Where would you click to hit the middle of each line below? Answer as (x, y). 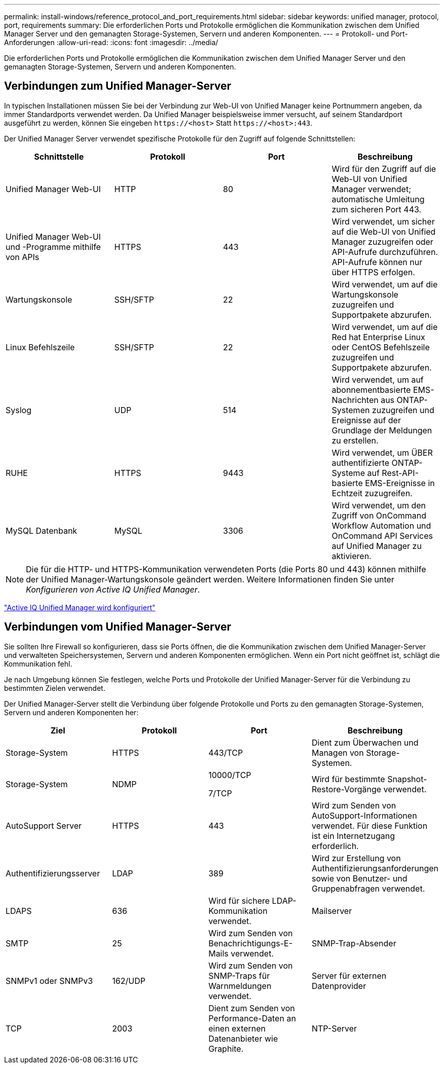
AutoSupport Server (44, 825)
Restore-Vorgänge (346, 789)
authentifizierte (361, 463)
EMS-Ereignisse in (400, 483)
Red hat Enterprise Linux (378, 337)
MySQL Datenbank (42, 530)
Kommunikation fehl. (38, 664)
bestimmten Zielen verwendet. (55, 688)
